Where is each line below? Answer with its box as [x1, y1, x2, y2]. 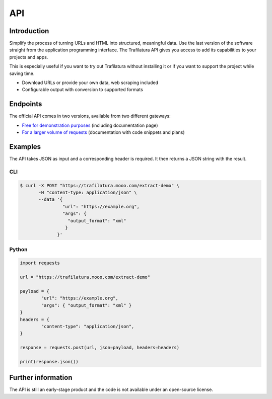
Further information [9, 373, 73, 382]
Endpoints [9, 100, 42, 108]
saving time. [9, 70, 35, 76]
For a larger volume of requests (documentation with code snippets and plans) [22, 129, 185, 135]
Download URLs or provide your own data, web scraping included [22, 79, 159, 86]
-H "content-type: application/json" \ [38, 189, 137, 195]
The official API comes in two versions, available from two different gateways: [9, 113, 171, 119]
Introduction [9, 27, 49, 35]
